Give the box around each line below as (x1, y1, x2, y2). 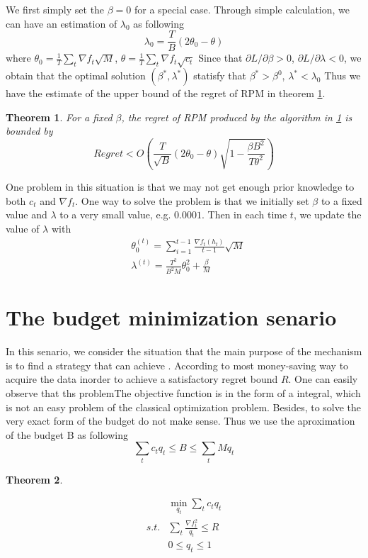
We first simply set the (6, 2, 105, 16)
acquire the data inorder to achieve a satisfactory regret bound (6, 372, 278, 386)
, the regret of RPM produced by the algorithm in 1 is (121, 109, 352, 124)
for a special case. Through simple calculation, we (134, 2, 350, 16)
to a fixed (321, 193, 362, 208)
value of (6, 221, 40, 235)
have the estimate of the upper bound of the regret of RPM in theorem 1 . (6, 86, 326, 101)
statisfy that (193, 68, 247, 83)
